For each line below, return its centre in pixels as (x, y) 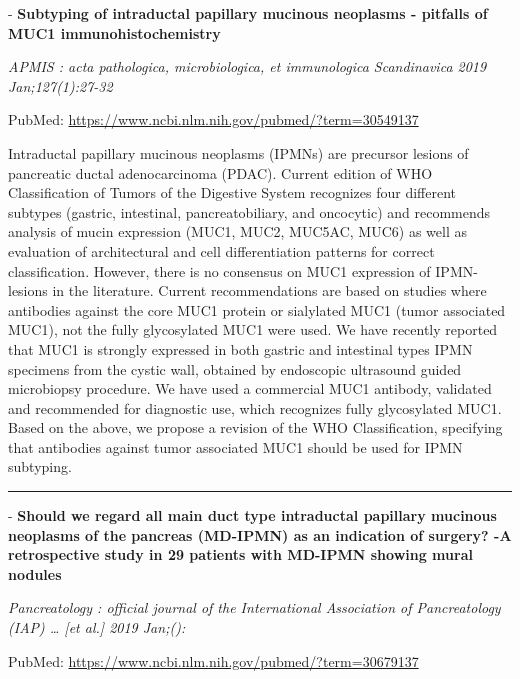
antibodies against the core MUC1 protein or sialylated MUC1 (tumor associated (257, 309)
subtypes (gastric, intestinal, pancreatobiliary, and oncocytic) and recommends (249, 211)
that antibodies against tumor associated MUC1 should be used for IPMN (235, 446)
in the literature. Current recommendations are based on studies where (269, 290)
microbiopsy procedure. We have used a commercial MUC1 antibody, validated (250, 388)
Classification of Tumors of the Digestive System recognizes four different (232, 192)
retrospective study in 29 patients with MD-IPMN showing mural (240, 554)
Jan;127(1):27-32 (60, 85)
